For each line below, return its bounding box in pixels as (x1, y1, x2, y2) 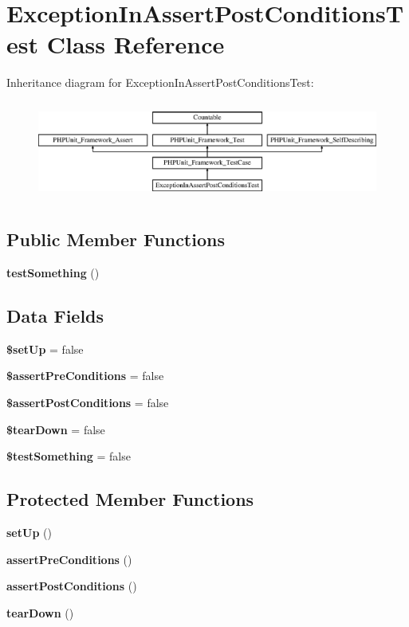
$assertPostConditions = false (6, 394, 169, 410)
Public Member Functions (6, 227, 225, 252)
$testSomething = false (6, 448, 131, 464)
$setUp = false (6, 340, 84, 357)
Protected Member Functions (6, 487, 254, 511)
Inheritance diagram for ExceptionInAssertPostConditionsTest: (6, 74, 314, 91)
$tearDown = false (6, 421, 105, 437)
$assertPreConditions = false (6, 367, 164, 384)
